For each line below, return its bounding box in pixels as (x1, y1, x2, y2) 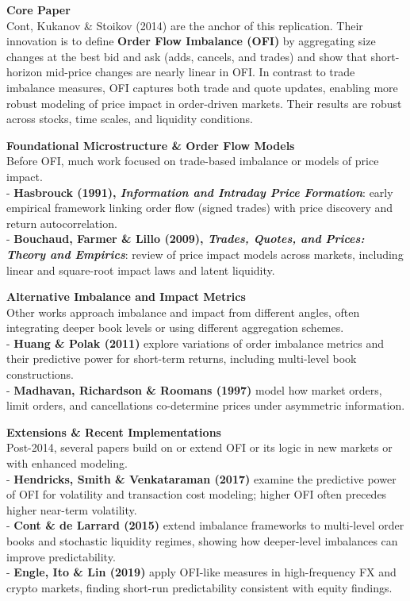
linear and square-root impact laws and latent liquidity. (6, 261, 275, 278)
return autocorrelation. (6, 214, 117, 231)
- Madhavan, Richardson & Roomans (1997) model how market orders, (6, 381, 382, 398)
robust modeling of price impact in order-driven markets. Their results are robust (6, 94, 402, 111)
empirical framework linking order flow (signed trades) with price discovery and (6, 199, 393, 216)
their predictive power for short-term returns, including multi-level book (6, 350, 357, 367)
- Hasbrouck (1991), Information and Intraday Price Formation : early (6, 183, 393, 200)
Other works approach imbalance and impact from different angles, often (6, 303, 360, 320)
